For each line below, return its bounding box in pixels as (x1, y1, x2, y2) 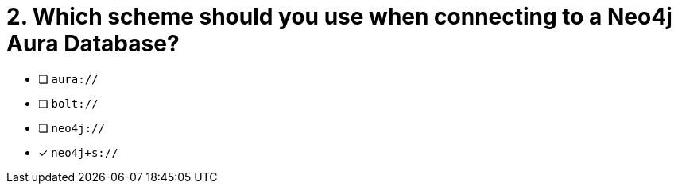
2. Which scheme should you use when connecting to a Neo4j (6, 3, 672, 30)
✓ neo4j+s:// (38, 145, 118, 159)
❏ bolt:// (38, 96, 99, 110)
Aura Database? (6, 30, 180, 57)
